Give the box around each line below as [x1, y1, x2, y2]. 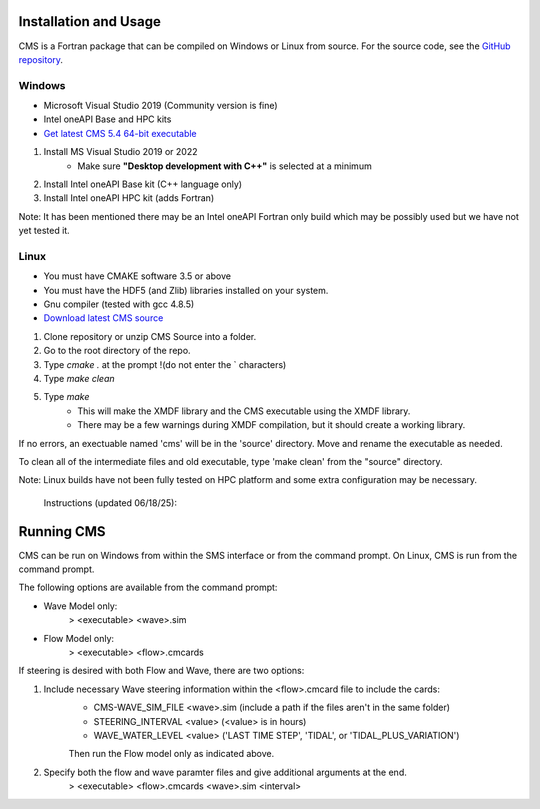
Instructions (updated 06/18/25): [43, 496, 177, 509]
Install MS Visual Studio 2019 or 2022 [43, 146, 198, 158]
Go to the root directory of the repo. [43, 345, 191, 357]
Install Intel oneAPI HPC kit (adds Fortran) [43, 192, 215, 204]
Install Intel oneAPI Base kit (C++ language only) [43, 178, 243, 190]
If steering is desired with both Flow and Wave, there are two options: [18, 665, 305, 677]
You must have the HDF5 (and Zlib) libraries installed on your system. [43, 284, 329, 296]
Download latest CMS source [43, 312, 164, 324]
